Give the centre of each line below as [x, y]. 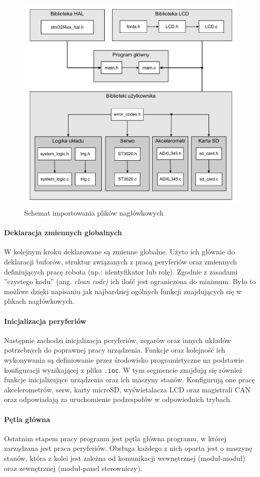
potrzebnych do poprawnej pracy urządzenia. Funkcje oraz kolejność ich [115, 350]
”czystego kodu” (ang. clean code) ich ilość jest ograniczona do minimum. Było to [130, 281]
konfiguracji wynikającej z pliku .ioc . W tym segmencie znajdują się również [123, 369]
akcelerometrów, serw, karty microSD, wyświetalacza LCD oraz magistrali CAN [127, 389]
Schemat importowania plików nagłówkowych [94, 212]
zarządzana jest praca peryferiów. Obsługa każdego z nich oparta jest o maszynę [128, 448]
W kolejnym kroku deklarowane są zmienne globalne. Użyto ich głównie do [119, 252]
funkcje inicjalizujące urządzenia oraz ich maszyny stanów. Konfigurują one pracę [129, 380]
